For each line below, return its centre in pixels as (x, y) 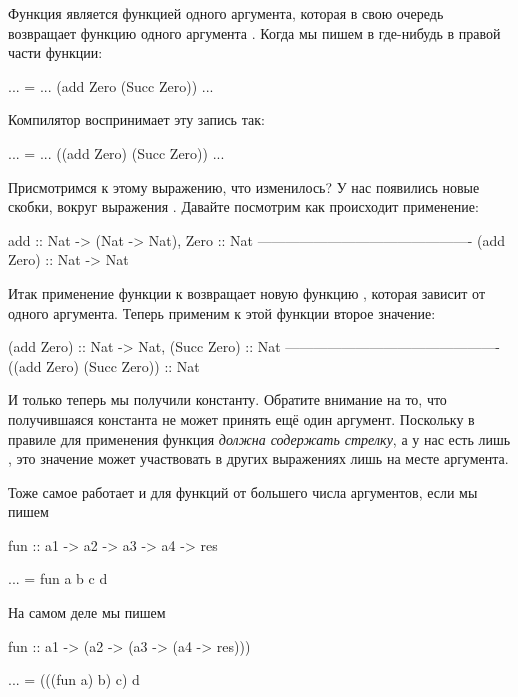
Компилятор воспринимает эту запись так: (136, 119)
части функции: (55, 52)
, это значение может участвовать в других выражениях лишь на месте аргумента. (258, 458)
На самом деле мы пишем (87, 612)
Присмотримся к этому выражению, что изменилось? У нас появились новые (244, 186)
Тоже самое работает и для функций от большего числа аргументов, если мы (243, 491)
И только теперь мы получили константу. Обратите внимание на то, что (227, 399)
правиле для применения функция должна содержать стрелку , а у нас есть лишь (259, 438)
